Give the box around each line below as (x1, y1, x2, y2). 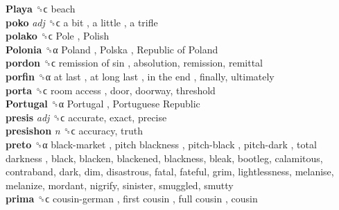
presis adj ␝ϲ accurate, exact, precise (6, 110, 167, 124)
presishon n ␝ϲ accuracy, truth (6, 123, 144, 138)
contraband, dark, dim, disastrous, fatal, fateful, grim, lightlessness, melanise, (6, 164, 334, 179)
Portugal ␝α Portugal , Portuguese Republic (6, 96, 200, 111)
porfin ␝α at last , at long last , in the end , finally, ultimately (6, 69, 275, 83)
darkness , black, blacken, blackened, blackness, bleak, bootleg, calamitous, (6, 150, 323, 165)
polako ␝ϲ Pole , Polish (6, 28, 110, 43)
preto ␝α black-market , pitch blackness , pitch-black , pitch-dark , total (6, 137, 317, 151)
